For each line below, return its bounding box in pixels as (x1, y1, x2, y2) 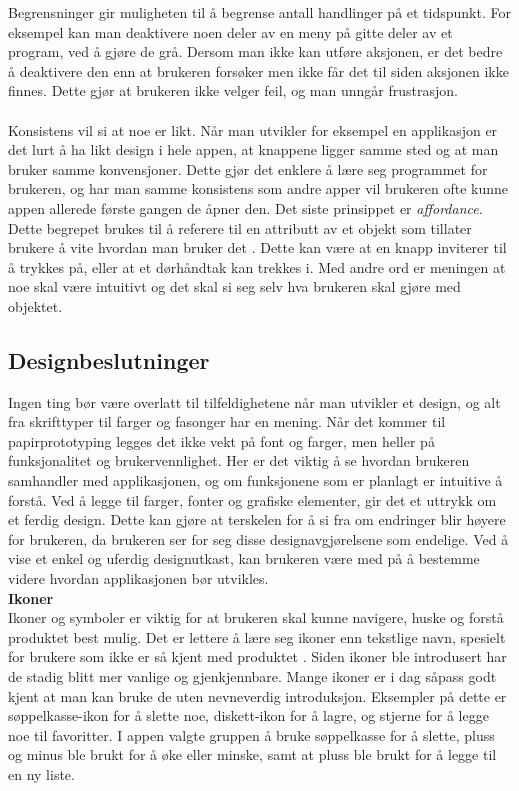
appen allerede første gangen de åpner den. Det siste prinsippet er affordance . (8, 197, 483, 218)
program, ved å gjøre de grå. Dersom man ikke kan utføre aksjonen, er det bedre (8, 41, 503, 62)
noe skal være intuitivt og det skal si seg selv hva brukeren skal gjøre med (8, 276, 461, 297)
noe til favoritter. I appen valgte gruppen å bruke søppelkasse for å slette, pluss (8, 724, 495, 745)
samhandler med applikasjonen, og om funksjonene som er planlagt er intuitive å (8, 470, 503, 491)
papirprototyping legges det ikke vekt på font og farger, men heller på (8, 430, 435, 451)
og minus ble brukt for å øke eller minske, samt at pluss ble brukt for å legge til (8, 744, 497, 765)
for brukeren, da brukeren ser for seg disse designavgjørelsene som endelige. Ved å (8, 528, 509, 549)
